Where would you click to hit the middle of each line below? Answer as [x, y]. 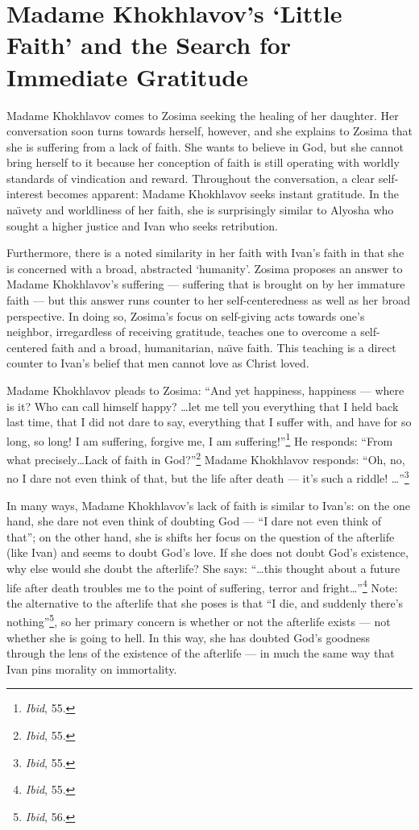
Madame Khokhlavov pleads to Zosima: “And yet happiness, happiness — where [205, 390]
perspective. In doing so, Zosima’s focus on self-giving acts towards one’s [186, 315]
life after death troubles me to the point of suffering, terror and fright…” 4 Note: [202, 586]
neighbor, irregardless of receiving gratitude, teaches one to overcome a [182, 332]
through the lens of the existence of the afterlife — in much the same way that [201, 653]
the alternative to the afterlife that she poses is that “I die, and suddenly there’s [205, 602]
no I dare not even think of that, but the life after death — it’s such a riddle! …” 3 [208, 477]
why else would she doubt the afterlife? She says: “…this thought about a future [203, 568]
